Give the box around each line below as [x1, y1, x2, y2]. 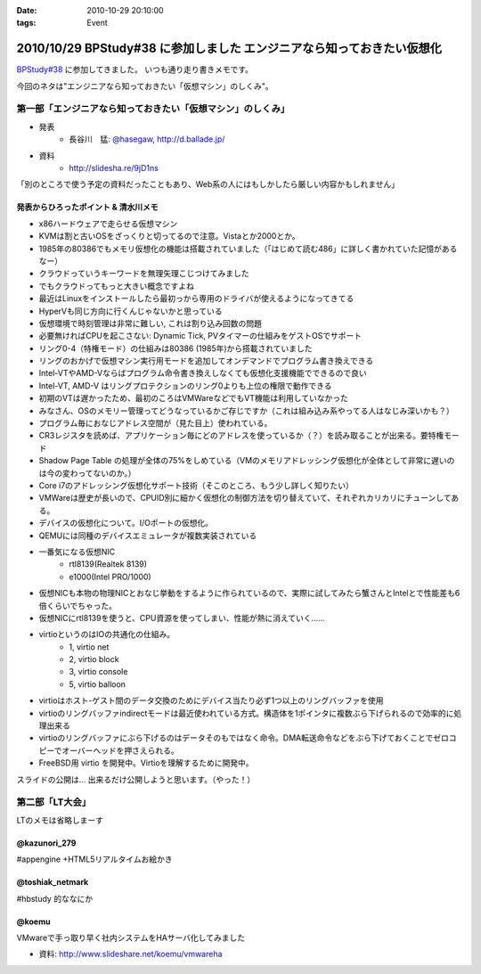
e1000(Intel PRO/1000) [69, 571, 151, 582]
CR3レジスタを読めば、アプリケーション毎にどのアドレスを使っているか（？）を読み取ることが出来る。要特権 [38, 430, 444, 441]
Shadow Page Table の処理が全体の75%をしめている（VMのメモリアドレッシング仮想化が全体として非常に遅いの [38, 455, 455, 466]
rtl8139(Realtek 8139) [69, 559, 147, 569]
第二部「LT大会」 [16, 796, 92, 808]
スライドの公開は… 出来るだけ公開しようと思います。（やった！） [16, 773, 256, 784]
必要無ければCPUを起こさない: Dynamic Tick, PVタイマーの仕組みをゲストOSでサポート [38, 331, 363, 341]
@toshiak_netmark [16, 877, 89, 888]
